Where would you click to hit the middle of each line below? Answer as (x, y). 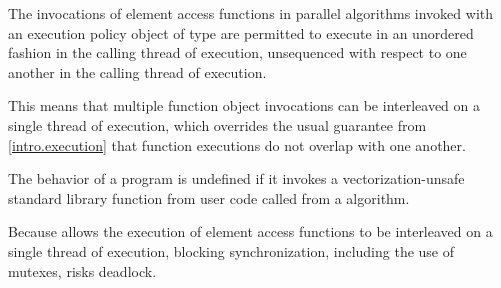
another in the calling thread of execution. (137, 71)
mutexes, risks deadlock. (82, 270)
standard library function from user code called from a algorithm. (209, 197)
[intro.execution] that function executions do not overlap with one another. (237, 144)
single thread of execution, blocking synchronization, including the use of (231, 250)
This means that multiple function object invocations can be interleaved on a (244, 105)
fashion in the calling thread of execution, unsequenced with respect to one (237, 52)
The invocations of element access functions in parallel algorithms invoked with (250, 13)
